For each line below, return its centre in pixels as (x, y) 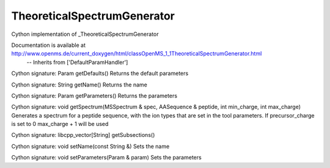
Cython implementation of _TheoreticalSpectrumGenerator (85, 34)
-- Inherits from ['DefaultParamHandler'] (77, 62)
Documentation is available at (48, 45)
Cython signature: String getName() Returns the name (79, 85)
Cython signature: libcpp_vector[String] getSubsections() (83, 135)
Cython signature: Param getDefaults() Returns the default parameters (100, 74)
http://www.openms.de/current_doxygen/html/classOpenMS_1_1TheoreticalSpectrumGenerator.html (137, 54)
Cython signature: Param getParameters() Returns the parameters (94, 96)
